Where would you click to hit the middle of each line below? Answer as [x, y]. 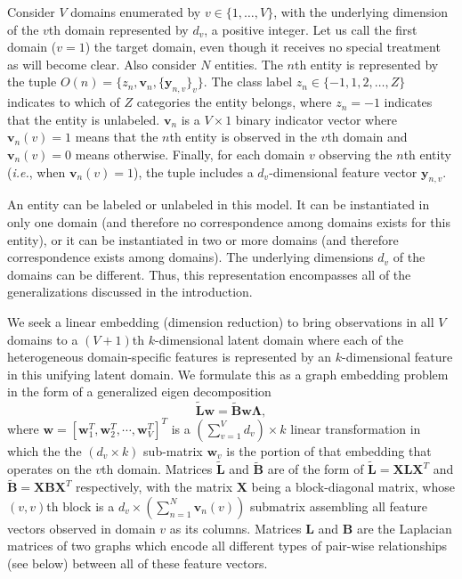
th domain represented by [118, 29]
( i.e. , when [36, 171]
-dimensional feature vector [343, 171]
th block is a [81, 506]
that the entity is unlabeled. [84, 119]
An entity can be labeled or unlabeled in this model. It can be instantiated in [219, 204]
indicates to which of [64, 102]
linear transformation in [356, 428]
